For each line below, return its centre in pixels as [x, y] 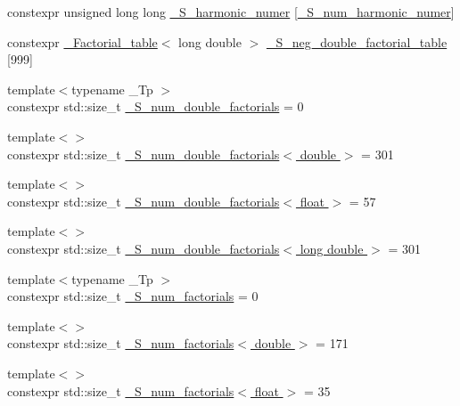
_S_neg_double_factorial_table [357, 41]
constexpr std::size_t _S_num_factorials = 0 [133, 296]
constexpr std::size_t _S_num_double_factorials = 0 [156, 106]
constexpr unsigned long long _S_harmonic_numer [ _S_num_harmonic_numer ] [231, 12]
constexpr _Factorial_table [82, 41]
